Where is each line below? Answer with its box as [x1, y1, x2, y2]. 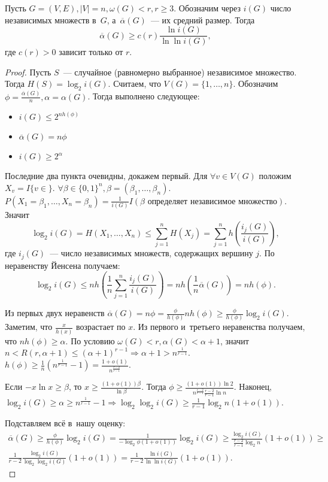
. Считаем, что [108, 77, 161, 90]
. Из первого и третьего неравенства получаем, [133, 320, 305, 333]
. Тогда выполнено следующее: [87, 90, 200, 102]
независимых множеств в [5, 13, 96, 26]
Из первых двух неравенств [5, 307, 105, 319]
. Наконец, [233, 380, 272, 393]
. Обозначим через [174, 2, 241, 14]
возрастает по [76, 320, 126, 333]
